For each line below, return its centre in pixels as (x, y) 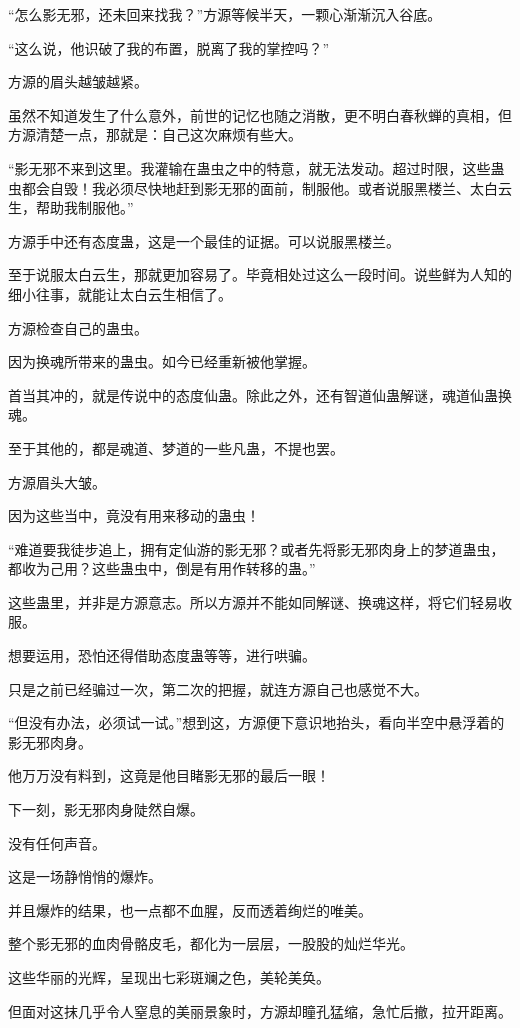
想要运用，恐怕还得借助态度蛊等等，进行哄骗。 (162, 655)
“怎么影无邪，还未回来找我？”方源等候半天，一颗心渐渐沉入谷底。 (225, 14)
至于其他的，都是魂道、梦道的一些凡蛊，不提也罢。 (176, 447)
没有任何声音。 (57, 842)
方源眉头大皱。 (57, 481)
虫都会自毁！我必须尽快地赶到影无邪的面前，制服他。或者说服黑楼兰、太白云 (260, 187)
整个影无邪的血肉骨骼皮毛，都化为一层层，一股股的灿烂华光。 (211, 943)
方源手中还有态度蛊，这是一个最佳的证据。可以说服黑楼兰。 (204, 240)
